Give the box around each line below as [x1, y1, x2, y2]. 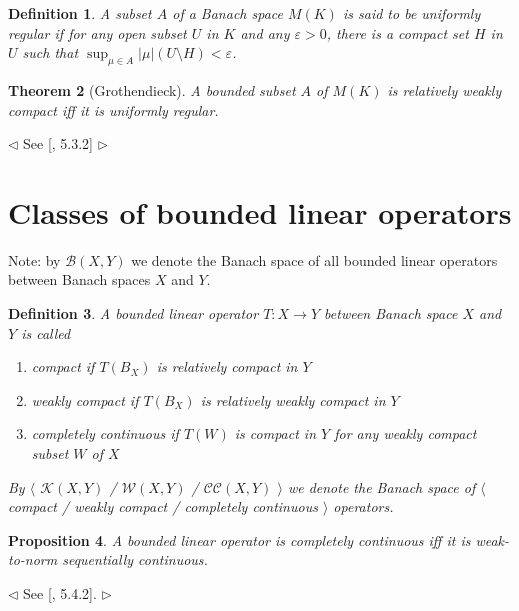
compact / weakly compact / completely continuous [8, 496, 318, 517]
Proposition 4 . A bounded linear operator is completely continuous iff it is [8, 529, 471, 550]
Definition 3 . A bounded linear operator [8, 303, 259, 324]
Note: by [8, 249, 61, 270]
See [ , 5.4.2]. [23, 583, 97, 604]
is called [21, 322, 71, 343]
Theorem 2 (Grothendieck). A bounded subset [8, 79, 296, 100]
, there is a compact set [326, 22, 469, 43]
